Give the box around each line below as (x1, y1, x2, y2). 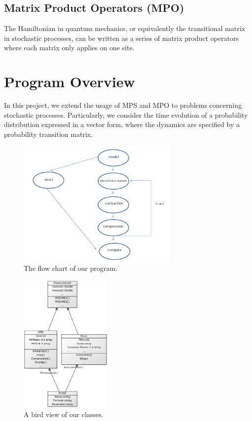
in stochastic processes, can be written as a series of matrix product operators (4, 32, 239, 43)
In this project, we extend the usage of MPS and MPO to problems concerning (4, 100, 242, 110)
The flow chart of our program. (24, 263, 118, 273)
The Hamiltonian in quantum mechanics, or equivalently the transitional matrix (4, 23, 245, 33)
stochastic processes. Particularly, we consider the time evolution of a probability (4, 109, 248, 120)
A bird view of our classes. (24, 409, 103, 420)
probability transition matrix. (4, 129, 93, 139)
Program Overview (4, 71, 135, 92)
